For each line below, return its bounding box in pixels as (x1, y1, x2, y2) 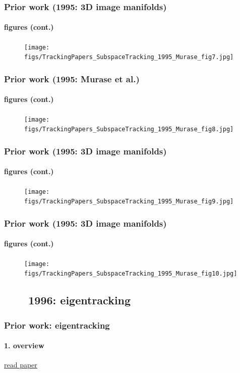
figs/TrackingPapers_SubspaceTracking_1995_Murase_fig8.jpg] (24, 126, 234, 133)
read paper (4, 359, 37, 370)
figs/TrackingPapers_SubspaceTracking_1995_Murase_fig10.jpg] (24, 270, 237, 278)
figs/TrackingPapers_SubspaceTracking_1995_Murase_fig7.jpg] (24, 54, 234, 61)
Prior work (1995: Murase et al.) (4, 72, 140, 85)
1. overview (4, 340, 44, 351)
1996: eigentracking (28, 292, 131, 308)
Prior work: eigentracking (4, 318, 110, 331)
